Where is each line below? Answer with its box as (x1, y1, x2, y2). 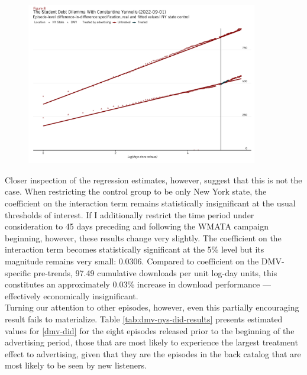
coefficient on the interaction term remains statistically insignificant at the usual (5, 197, 296, 209)
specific (5, 266, 31, 279)
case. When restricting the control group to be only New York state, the (5, 185, 267, 198)
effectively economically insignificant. (5, 289, 138, 302)
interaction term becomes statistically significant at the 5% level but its (5, 243, 264, 256)
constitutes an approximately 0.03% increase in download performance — (5, 278, 271, 290)
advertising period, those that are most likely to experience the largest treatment (5, 336, 298, 348)
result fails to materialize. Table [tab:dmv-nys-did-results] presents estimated (5, 313, 283, 325)
